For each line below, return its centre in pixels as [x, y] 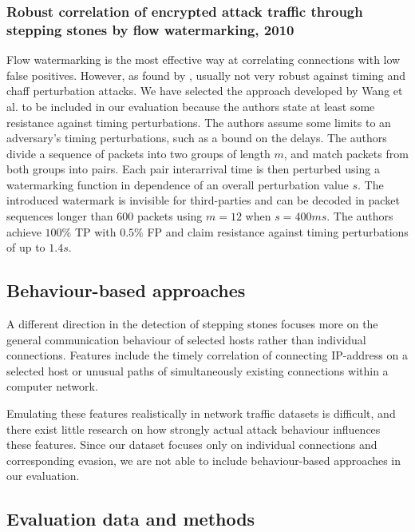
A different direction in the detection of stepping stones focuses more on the [192, 324]
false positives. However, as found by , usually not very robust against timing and [206, 75]
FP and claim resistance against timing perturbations [278, 231]
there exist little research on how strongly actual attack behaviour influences [194, 429]
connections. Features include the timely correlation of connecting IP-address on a [207, 355]
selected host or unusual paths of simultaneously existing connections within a [198, 370]
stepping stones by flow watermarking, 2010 [150, 29]
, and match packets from [346, 153]
